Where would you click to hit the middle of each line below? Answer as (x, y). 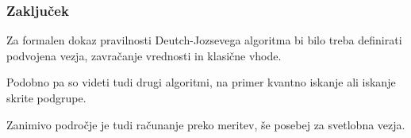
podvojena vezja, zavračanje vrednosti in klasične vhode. (144, 55)
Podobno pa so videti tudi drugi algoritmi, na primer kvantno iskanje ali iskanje (201, 82)
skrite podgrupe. (46, 98)
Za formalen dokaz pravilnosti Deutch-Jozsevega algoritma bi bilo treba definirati (204, 40)
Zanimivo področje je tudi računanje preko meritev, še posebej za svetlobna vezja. (206, 124)
